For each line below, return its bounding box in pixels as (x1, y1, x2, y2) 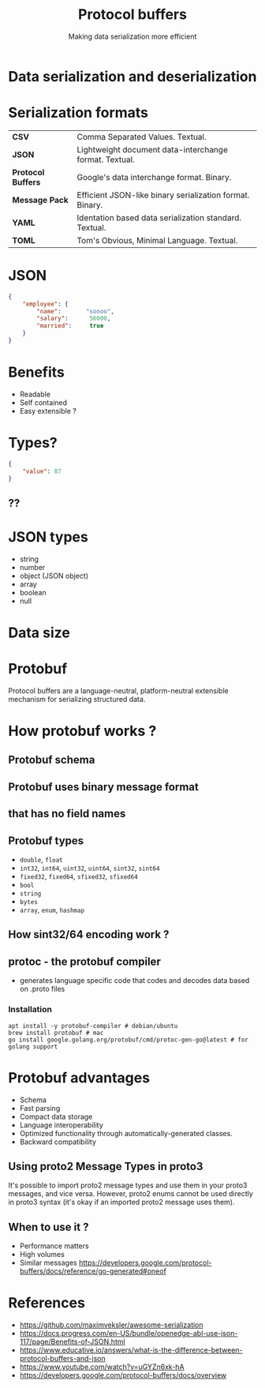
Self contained (19, 397, 68, 407)
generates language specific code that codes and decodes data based (19, 976, 250, 985)
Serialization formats (8, 104, 148, 122)
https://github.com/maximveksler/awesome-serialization (19, 1320, 203, 1330)
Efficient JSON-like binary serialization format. (77, 189, 250, 201)
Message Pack (12, 194, 69, 205)
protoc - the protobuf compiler (8, 955, 162, 968)
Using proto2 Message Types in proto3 (8, 1159, 203, 1173)
